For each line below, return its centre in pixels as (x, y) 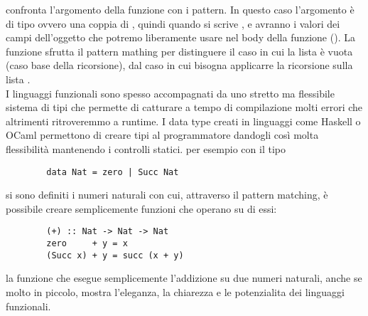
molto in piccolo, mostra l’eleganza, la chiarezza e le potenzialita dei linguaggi (175, 291)
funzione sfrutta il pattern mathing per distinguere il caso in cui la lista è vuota (179, 51)
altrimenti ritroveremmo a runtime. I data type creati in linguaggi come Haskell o (183, 121)
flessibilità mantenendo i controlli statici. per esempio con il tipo (146, 148)
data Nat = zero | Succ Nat (113, 172)
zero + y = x (87, 244)
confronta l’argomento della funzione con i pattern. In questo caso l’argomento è (180, 9)
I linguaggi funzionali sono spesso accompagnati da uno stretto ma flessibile (170, 93)
